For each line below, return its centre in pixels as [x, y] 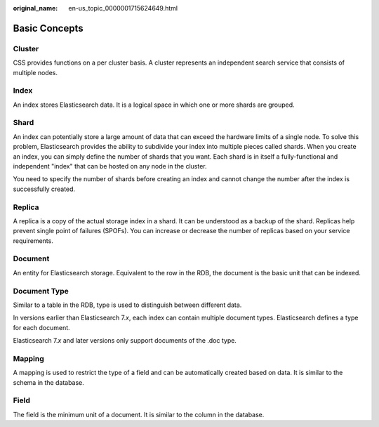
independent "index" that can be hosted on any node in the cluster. [110, 166]
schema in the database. [48, 382]
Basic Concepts [48, 28]
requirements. [33, 241]
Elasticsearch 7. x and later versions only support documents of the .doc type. [125, 341]
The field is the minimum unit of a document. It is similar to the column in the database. [139, 414]
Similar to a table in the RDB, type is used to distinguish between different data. [127, 305]
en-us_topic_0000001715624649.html [123, 8]
